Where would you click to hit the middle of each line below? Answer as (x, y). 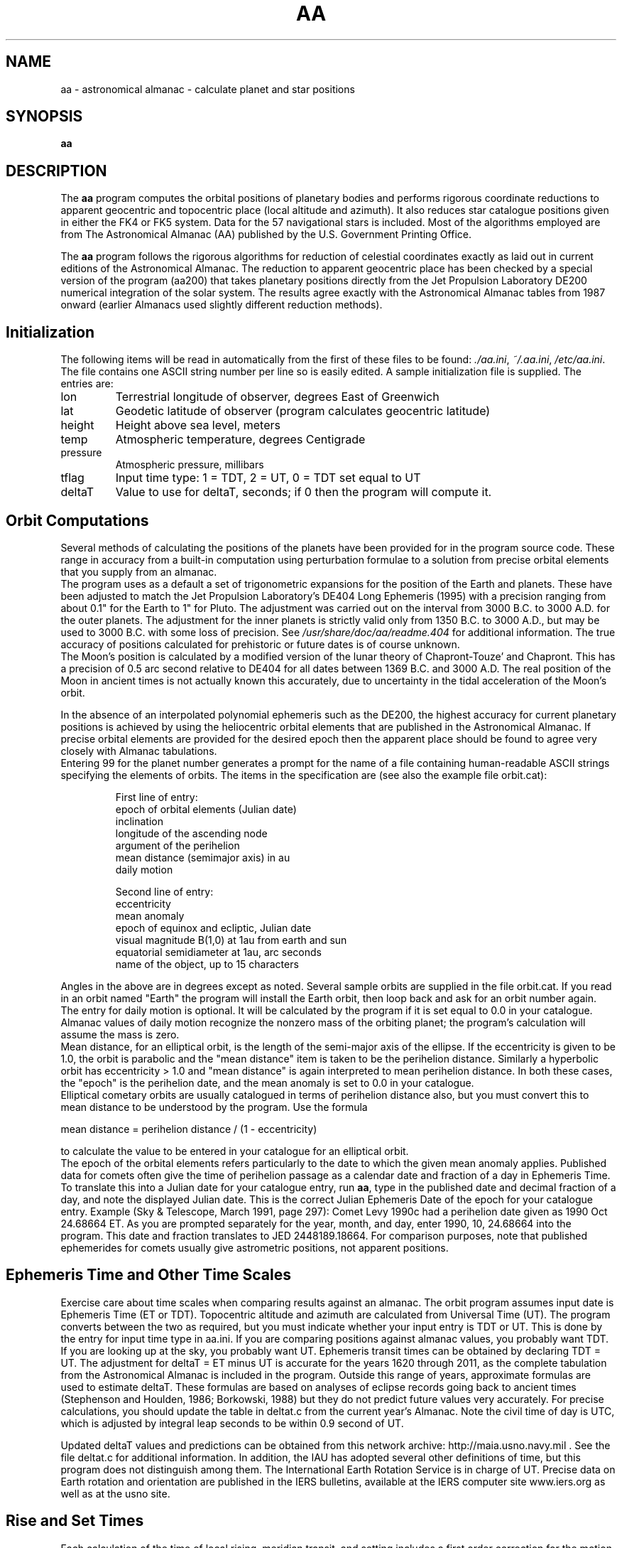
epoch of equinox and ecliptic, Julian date (213, 928)
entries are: (87, 384)
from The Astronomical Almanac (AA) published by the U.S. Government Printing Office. (266, 235)
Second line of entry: (164, 891)
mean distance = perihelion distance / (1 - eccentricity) (189, 1129)
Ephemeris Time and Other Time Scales (149, 1275)
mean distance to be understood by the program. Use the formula (214, 1107)
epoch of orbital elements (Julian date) (206, 809)
